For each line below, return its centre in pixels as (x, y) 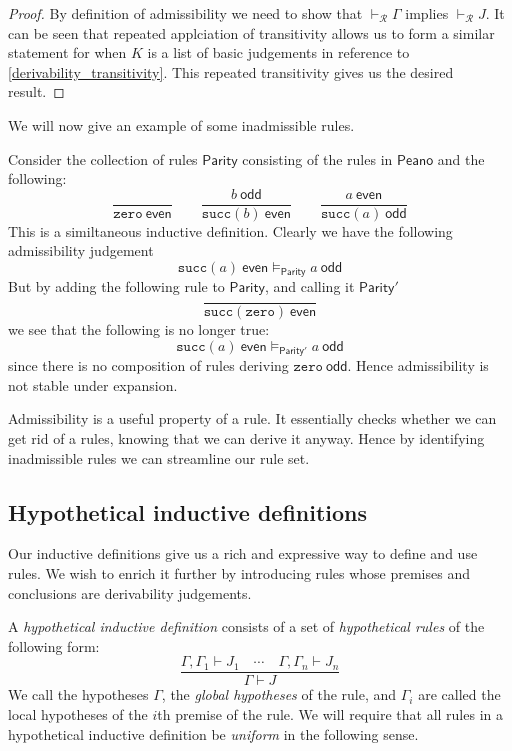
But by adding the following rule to (116, 286)
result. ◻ (36, 91)
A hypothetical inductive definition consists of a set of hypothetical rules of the (246, 626)
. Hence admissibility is (418, 365)
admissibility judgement (81, 250)
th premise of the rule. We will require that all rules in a (330, 713)
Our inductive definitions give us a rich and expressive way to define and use (243, 553)
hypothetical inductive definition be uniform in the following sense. (213, 733)
